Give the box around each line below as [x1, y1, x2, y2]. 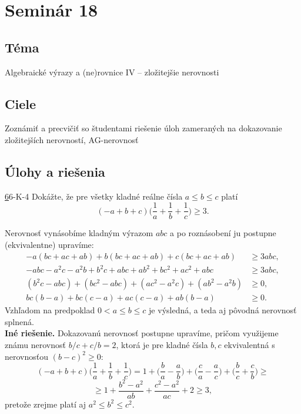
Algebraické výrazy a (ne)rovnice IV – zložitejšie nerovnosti [5, 65, 219, 78]
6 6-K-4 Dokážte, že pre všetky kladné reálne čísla [5, 190, 183, 202]
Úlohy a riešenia [5, 162, 105, 180]
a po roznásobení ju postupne [170, 227, 276, 239]
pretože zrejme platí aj [5, 398, 86, 410]
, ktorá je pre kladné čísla [116, 339, 208, 351]
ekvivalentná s [224, 339, 275, 351]
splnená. [5, 315, 34, 327]
